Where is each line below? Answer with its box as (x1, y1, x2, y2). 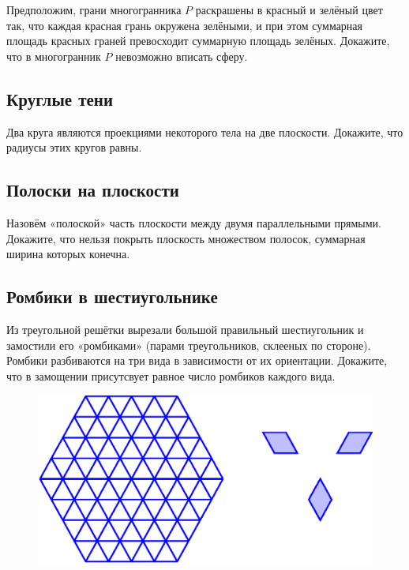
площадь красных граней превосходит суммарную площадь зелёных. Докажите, (6, 32, 390, 49)
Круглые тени (6, 86, 113, 111)
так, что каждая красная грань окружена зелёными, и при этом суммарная (6, 17, 363, 33)
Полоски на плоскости (6, 178, 179, 202)
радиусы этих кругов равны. (6, 139, 142, 156)
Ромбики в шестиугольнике (6, 284, 218, 309)
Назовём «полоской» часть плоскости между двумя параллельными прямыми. (6, 214, 381, 231)
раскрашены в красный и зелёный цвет (195, 2, 383, 17)
